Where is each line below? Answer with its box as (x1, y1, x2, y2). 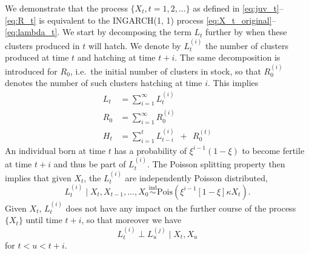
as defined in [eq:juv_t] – (193, 2, 284, 14)
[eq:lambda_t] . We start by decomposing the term (5, 25, 191, 38)
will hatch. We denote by (88, 39, 181, 52)
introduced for (5, 64, 58, 77)
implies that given (5, 171, 71, 184)
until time (25, 213, 62, 226)
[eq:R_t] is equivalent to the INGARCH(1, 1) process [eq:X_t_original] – (5, 13, 276, 26)
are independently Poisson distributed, (125, 171, 268, 184)
